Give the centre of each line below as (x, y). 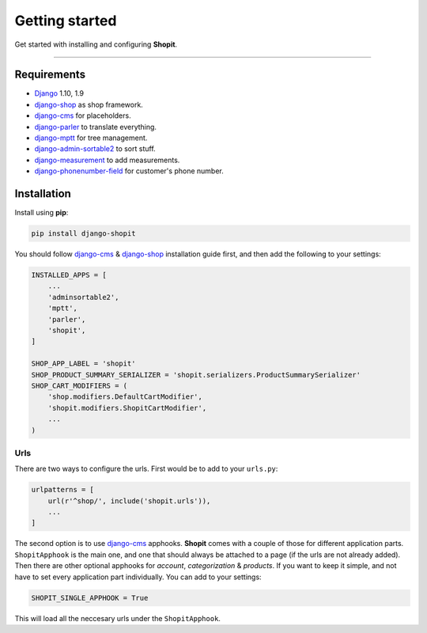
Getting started (66, 21)
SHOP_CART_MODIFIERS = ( (79, 385)
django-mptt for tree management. (91, 138)
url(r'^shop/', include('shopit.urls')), (129, 501)
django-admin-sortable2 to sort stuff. (95, 149)
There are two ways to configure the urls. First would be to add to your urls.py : (146, 469)
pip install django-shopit (83, 234)
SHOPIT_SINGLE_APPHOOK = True (90, 598)
